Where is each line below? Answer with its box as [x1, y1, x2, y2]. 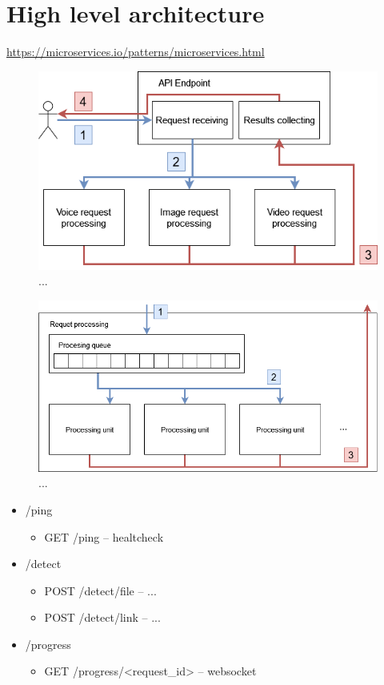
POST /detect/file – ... [44, 582, 157, 598]
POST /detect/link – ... [44, 609, 161, 626]
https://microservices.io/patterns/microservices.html [6, 43, 265, 60]
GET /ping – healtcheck [44, 528, 164, 545]
